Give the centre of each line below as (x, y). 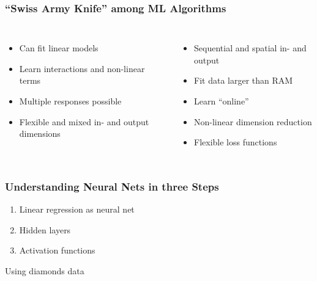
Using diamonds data (45, 270)
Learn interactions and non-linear (82, 68)
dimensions (40, 133)
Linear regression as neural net (77, 209)
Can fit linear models (59, 48)
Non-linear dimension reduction (253, 121)
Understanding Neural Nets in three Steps (112, 186)
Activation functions (57, 250)
